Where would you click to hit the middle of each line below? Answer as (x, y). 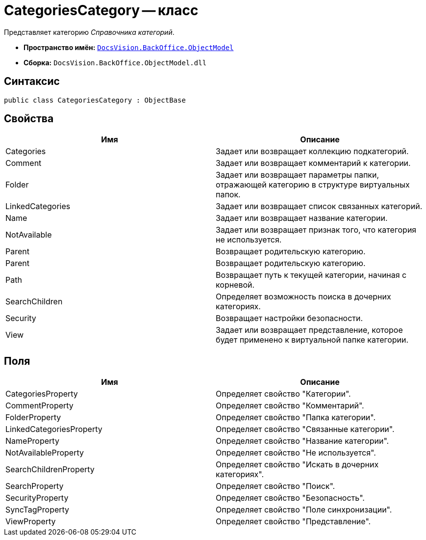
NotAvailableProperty (45, 453)
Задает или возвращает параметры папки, (298, 175)
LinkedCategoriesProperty (54, 429)
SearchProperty (35, 486)
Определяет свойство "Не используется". (296, 453)
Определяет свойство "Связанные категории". (305, 429)
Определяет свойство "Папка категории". (296, 418)
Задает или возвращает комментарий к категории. (313, 163)
